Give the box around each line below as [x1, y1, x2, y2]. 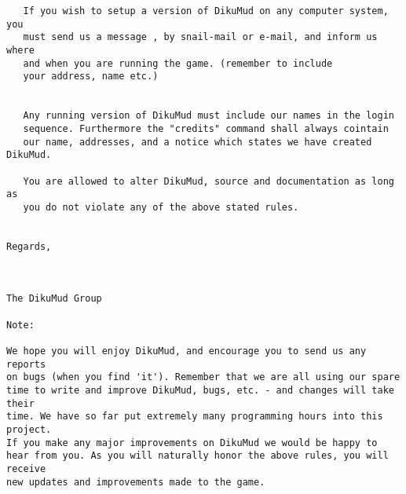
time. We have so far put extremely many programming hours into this [6, 411, 383, 423]
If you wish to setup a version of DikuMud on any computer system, [23, 5, 389, 16]
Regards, [6, 240, 52, 252]
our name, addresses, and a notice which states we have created [23, 136, 372, 148]
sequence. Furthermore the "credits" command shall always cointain [23, 123, 389, 134]
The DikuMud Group [6, 293, 102, 305]
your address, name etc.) [23, 71, 159, 82]
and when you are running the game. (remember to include [23, 57, 333, 69]
